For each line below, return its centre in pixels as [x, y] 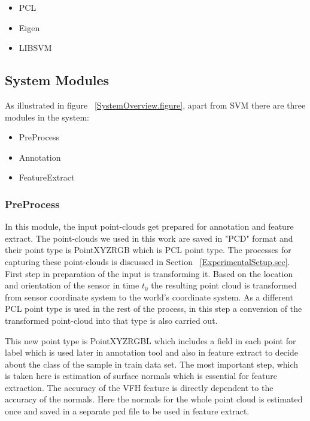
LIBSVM [35, 48]
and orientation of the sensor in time [72, 285]
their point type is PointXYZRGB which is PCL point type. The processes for [148, 250]
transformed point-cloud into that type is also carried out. [111, 320]
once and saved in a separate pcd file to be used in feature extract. [127, 411]
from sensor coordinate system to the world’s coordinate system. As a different [149, 297]
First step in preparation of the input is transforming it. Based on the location [149, 273]
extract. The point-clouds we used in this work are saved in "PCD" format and [149, 238]
